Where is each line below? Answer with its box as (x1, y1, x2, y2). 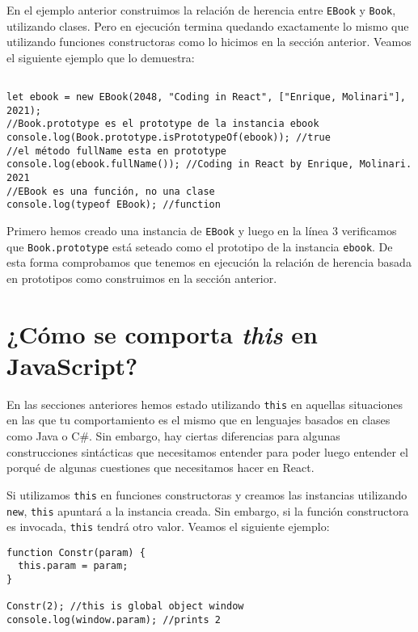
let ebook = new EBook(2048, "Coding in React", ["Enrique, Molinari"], (6, 91, 406, 103)
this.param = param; (18, 560, 129, 572)
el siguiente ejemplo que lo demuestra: (6, 48, 195, 65)
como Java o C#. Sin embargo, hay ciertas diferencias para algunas (6, 428, 340, 445)
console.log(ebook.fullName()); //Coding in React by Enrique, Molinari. (6, 158, 412, 171)
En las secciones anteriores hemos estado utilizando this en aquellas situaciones (6, 395, 403, 412)
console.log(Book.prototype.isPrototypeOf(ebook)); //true (6, 132, 331, 144)
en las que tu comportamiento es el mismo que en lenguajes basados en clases (6, 411, 391, 428)
